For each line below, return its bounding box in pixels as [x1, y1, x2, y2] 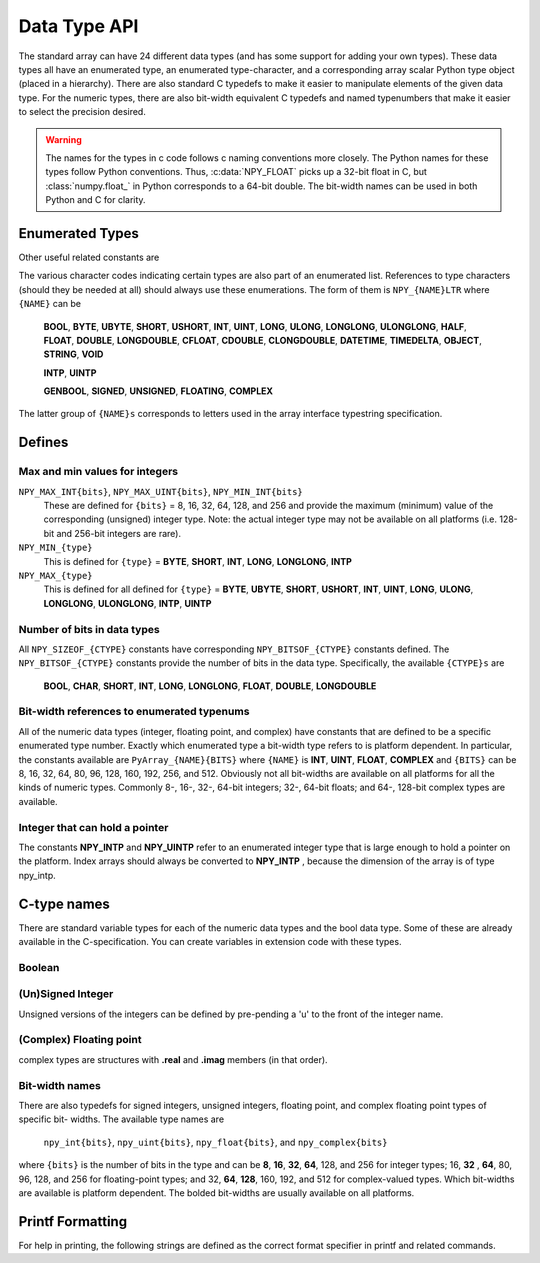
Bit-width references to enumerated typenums [18, 705, 250, 719]
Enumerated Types [18, 225, 140, 242]
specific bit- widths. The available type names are [18, 1113, 225, 1125]
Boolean [18, 960, 60, 974]
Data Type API [18, 15, 139, 37]
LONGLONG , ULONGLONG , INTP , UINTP [43, 597, 212, 609]
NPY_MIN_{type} [18, 542, 94, 554]
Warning [45, 133, 82, 145]
